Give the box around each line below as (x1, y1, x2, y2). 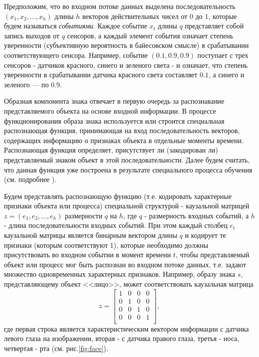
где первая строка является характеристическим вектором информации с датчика (4, 323, 249, 334)
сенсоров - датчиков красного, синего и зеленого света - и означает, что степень (4, 59, 248, 70)
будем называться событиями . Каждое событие (4, 20, 147, 31)
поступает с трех (197, 49, 249, 60)
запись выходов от (4, 30, 60, 40)
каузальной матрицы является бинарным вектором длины (4, 230, 177, 240)
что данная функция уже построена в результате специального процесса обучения (4, 164, 253, 175)
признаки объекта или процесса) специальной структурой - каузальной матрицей (4, 200, 250, 211)
